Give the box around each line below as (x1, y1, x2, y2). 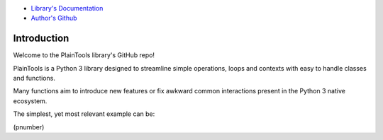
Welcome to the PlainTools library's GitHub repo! (13, 51, 155, 59)
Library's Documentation (30, 4, 104, 12)
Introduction (13, 33, 70, 45)
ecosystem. (13, 96, 48, 105)
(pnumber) (13, 122, 45, 131)
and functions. (13, 74, 56, 83)
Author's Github (30, 14, 77, 23)
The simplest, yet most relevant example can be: (13, 110, 155, 118)
